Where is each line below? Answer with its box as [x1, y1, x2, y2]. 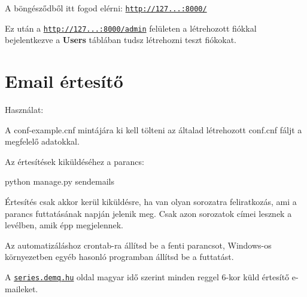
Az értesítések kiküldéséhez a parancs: [5, 155, 144, 167]
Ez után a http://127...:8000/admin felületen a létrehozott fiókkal [5, 22, 257, 34]
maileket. [5, 282, 38, 295]
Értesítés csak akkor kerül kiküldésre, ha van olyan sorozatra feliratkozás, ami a [5, 195, 297, 207]
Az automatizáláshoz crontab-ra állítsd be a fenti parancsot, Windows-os [5, 238, 272, 251]
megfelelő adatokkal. [5, 135, 80, 148]
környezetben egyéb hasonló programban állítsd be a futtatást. [5, 250, 234, 263]
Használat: [5, 103, 44, 116]
